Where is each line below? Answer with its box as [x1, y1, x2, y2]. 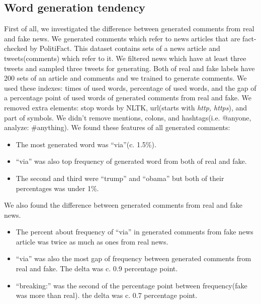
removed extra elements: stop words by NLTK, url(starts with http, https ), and [4, 102, 247, 112]
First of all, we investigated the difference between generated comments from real [4, 23, 254, 34]
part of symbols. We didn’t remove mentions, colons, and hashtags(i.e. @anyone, [4, 112, 251, 123]
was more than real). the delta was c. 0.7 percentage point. [16, 290, 198, 300]
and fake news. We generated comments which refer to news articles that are [4, 33, 240, 43]
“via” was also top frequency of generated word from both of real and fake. [16, 156, 247, 166]
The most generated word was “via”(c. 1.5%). [16, 139, 156, 149]
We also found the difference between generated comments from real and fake [4, 200, 242, 210]
